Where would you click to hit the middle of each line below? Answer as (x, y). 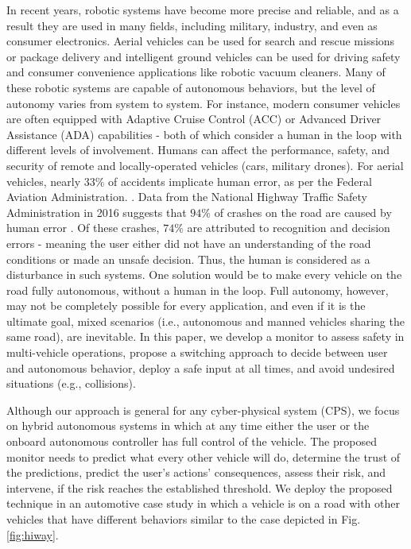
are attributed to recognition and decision (289, 228)
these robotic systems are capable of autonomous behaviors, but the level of (191, 87)
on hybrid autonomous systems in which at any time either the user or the (188, 425)
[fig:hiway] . (33, 534)
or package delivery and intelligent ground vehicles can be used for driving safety (204, 56)
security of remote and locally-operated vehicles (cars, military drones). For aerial (205, 165)
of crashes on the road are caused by (303, 212)
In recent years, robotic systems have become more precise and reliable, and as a (203, 10)
